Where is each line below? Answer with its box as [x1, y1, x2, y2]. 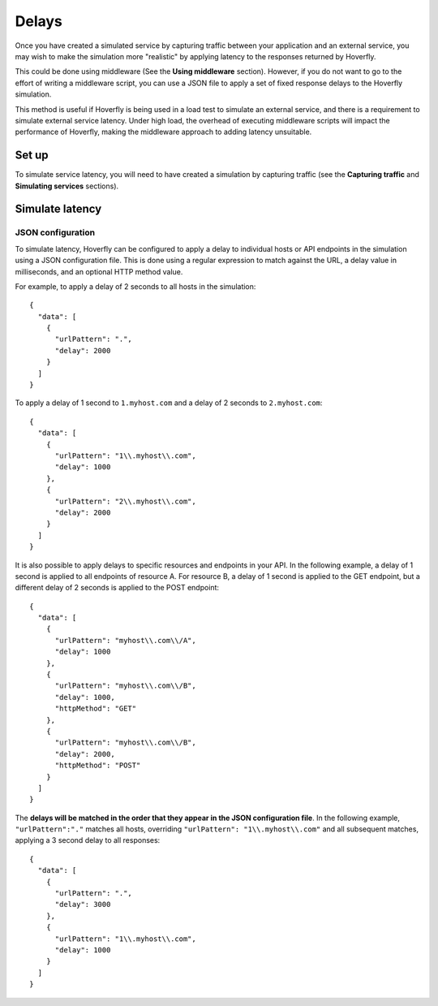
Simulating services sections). [15, 181, 119, 191]
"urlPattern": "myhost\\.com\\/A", [54, 636, 196, 645]
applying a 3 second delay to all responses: [15, 835, 161, 845]
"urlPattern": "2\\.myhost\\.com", [54, 496, 196, 506]
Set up [15, 149, 49, 162]
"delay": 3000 [54, 900, 111, 909]
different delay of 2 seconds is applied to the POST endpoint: [15, 583, 219, 593]
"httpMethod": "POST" [54, 761, 141, 771]
